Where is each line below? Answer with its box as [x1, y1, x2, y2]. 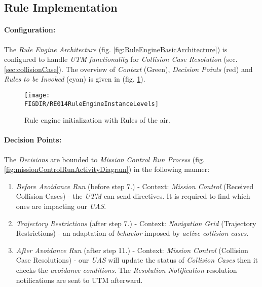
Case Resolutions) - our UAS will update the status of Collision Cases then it [16, 255, 258, 265]
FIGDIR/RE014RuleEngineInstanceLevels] [24, 100, 159, 107]
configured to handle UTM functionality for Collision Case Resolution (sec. [4, 54, 238, 64]
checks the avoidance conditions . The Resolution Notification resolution [16, 265, 237, 275]
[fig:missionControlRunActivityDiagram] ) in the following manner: [4, 164, 210, 174]
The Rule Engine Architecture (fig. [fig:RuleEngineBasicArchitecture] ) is [4, 44, 228, 54]
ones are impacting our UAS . [16, 201, 106, 211]
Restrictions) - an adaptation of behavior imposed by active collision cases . [16, 228, 249, 238]
